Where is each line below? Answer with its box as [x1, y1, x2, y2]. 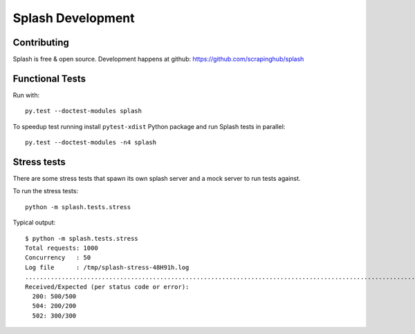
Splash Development [12, 10, 135, 26]
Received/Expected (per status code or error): [25, 283, 190, 291]
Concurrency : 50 [25, 254, 91, 262]
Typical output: [12, 218, 56, 227]
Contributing [12, 37, 69, 48]
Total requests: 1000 [25, 244, 98, 252]
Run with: [12, 90, 40, 99]
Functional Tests [12, 72, 86, 84]
